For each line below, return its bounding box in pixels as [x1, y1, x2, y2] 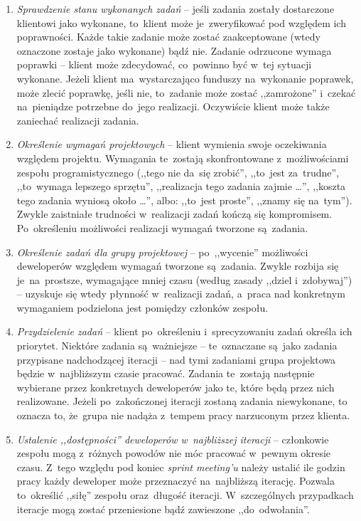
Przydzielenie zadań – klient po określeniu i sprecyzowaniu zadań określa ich [16, 324, 352, 339]
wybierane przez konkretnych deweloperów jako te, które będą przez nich [16, 379, 335, 394]
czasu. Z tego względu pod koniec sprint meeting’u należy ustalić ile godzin [16, 459, 345, 474]
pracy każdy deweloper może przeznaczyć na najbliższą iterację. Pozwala [16, 473, 335, 488]
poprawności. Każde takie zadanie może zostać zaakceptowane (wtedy [16, 29, 320, 44]
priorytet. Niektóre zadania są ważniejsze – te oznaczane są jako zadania [16, 338, 338, 353]
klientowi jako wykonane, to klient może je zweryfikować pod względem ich [16, 15, 346, 30]
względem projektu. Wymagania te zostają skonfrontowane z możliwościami [16, 150, 349, 165]
